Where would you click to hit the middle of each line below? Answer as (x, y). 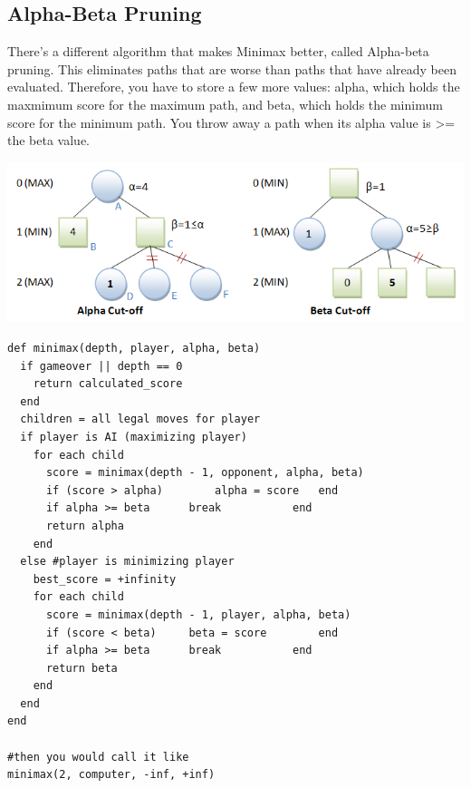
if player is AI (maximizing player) (134, 437)
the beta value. (48, 140)
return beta (82, 668)
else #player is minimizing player (127, 562)
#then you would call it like (98, 757)
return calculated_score (108, 384)
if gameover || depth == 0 (101, 366)
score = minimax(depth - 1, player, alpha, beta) (198, 614)
